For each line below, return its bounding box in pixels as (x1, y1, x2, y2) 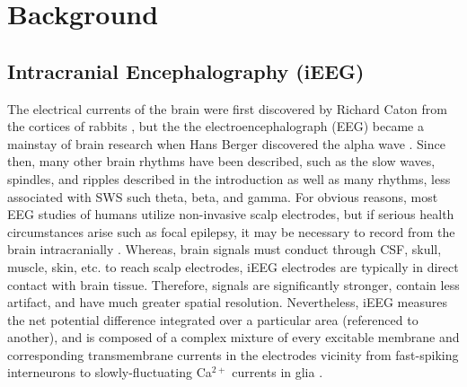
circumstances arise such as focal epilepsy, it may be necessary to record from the (7, 222, 455, 241)
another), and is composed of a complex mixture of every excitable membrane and (7, 328, 460, 347)
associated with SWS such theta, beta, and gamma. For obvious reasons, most (7, 187, 438, 206)
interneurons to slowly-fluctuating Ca (7, 363, 212, 382)
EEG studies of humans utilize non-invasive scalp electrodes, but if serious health (7, 205, 454, 224)
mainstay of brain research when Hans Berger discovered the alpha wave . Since (7, 134, 445, 153)
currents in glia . (232, 363, 323, 382)
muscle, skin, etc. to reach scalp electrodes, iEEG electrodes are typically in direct (7, 257, 459, 276)
